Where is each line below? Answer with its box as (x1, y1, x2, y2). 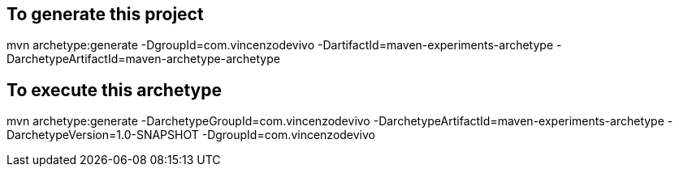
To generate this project (6, 4, 204, 24)
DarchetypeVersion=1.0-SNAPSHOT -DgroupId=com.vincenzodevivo (6, 128, 375, 142)
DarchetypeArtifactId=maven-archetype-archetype (6, 52, 280, 66)
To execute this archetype (6, 79, 222, 100)
